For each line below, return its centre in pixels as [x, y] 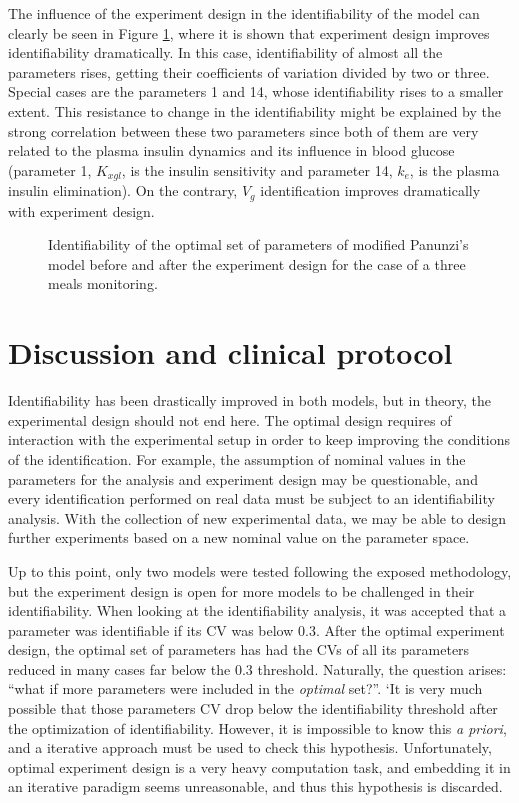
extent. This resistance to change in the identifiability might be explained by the [254, 110]
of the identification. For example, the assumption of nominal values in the [237, 458]
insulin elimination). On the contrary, [123, 190]
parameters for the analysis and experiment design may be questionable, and [243, 478]
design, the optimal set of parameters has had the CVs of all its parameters [239, 649]
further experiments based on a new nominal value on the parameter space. [239, 537]
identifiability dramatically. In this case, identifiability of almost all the [225, 52]
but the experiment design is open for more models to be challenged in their [241, 590]
